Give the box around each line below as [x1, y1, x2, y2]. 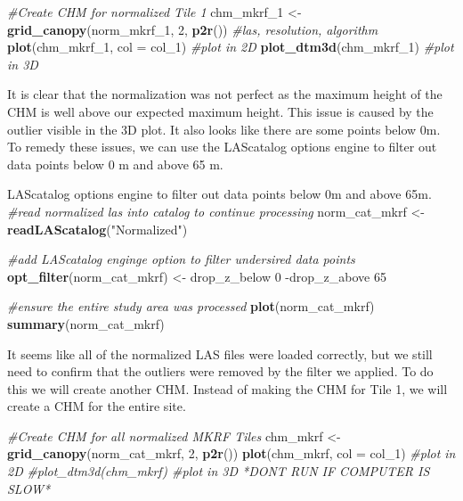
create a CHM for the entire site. [7, 397, 186, 415]
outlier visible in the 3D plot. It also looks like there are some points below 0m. [7, 119, 441, 138]
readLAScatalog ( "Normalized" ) [7, 219, 188, 238]
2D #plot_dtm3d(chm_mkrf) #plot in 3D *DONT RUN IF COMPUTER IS [7, 462, 430, 480]
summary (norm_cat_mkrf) [7, 314, 165, 333]
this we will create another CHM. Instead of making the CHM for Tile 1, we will [7, 379, 448, 398]
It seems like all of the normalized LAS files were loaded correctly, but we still [7, 344, 433, 363]
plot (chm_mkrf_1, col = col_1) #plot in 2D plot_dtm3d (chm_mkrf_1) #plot [7, 37, 454, 56]
